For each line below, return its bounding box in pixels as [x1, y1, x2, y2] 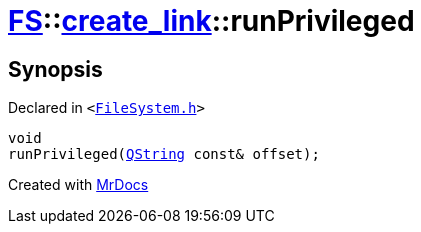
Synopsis [8, 56, 103, 82]
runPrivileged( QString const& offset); [8, 146, 320, 163]
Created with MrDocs [8, 176, 149, 194]
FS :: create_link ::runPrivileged [8, 4, 415, 38]
